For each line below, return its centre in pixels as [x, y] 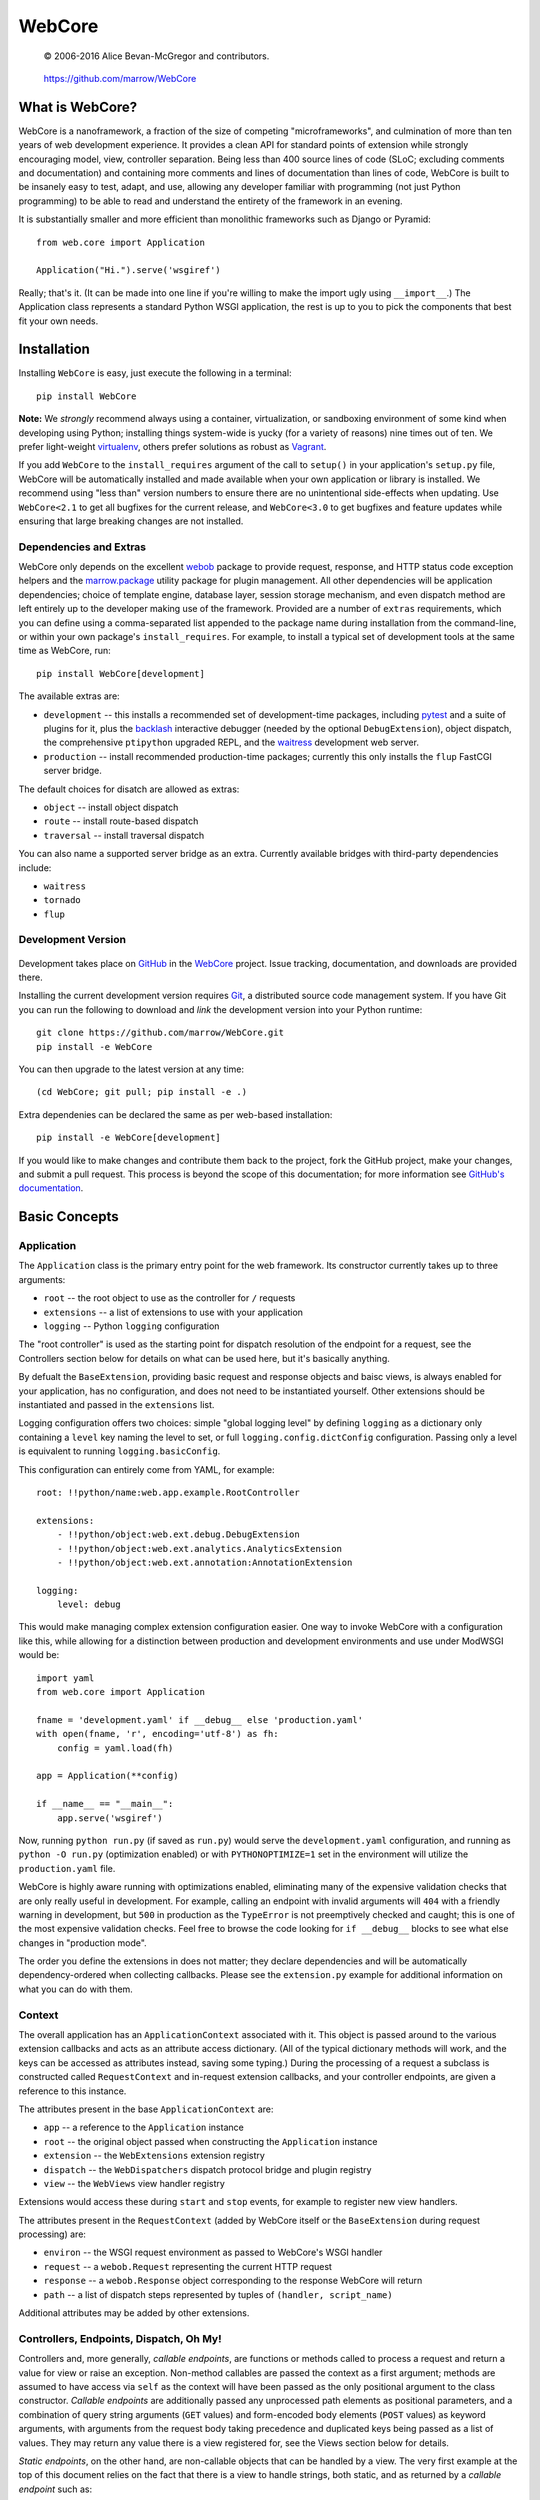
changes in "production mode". [82, 1942]
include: [35, 867]
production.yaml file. [67, 1868]
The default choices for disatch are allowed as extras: [129, 789]
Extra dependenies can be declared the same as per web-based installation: [175, 1114]
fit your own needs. [58, 321]
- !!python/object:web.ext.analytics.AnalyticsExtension [199, 1548]
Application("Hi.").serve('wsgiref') [129, 270]
